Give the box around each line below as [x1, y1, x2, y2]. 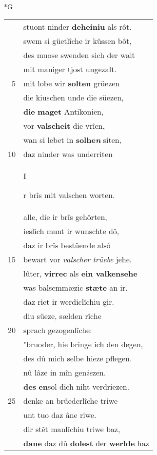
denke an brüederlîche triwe [23, 395, 118, 406]
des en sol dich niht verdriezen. [23, 380, 130, 392]
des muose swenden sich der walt [23, 49, 135, 60]
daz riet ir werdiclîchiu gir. [23, 296, 114, 307]
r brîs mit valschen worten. [23, 189, 115, 200]
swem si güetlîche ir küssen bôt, [23, 35, 132, 46]
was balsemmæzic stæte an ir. [23, 281, 128, 293]
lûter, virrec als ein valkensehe [23, 267, 137, 279]
